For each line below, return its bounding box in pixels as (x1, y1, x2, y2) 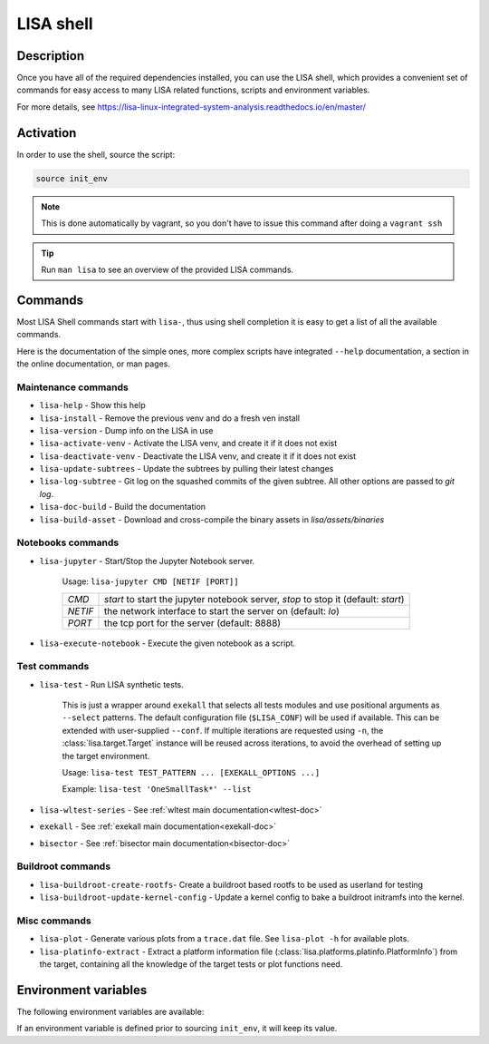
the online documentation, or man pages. (16, 358, 171, 369)
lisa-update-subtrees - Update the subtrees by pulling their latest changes (39, 463, 334, 474)
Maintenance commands (16, 381, 129, 394)
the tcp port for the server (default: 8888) (103, 617, 281, 629)
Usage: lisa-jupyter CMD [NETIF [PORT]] (62, 576, 239, 587)
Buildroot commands (16, 860, 111, 873)
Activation (16, 125, 77, 141)
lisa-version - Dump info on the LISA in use (39, 424, 214, 435)
